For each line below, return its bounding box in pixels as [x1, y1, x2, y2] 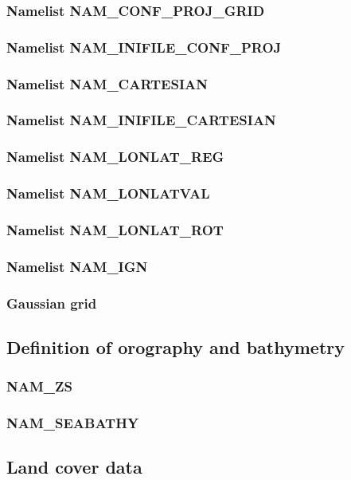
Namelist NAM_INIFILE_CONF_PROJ [6, 37, 282, 57]
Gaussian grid [6, 293, 97, 313]
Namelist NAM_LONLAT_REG [6, 147, 224, 167]
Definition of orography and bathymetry [6, 334, 345, 359]
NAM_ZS [6, 376, 72, 396]
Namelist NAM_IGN [6, 256, 148, 276]
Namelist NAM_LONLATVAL [6, 183, 210, 203]
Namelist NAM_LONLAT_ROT [6, 219, 224, 239]
